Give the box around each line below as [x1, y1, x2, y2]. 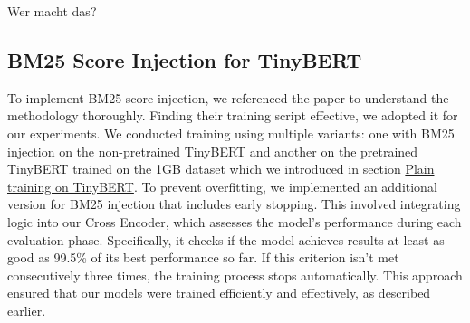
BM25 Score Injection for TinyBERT [7, 45, 362, 73]
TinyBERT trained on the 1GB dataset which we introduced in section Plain [7, 159, 435, 178]
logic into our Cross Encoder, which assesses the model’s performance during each [7, 212, 462, 231]
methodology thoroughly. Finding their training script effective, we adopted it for [7, 106, 458, 125]
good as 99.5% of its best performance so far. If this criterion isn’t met [7, 248, 399, 267]
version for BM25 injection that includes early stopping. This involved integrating [7, 195, 461, 214]
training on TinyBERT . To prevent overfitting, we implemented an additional [7, 176, 437, 195]
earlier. [7, 300, 46, 319]
